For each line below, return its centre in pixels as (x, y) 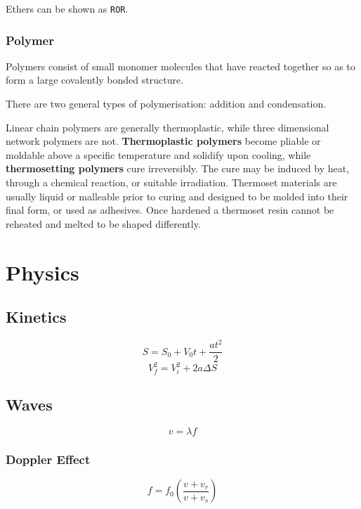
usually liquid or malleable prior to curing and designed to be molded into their (177, 196)
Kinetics (36, 317)
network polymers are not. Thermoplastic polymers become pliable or (163, 141)
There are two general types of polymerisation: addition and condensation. (166, 104)
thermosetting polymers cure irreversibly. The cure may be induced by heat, (178, 168)
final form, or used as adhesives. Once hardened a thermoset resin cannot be (170, 210)
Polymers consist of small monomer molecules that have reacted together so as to (180, 66)
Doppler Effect (48, 459)
